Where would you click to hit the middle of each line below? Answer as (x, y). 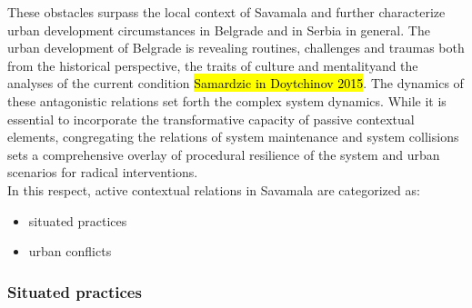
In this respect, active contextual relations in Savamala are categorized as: (214, 189)
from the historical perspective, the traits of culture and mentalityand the (213, 65)
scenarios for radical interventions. (103, 172)
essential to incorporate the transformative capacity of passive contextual (211, 119)
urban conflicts (70, 251)
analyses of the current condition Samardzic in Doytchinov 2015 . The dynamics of (236, 83)
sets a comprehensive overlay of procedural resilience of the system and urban (224, 154)
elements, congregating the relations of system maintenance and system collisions (233, 137)
